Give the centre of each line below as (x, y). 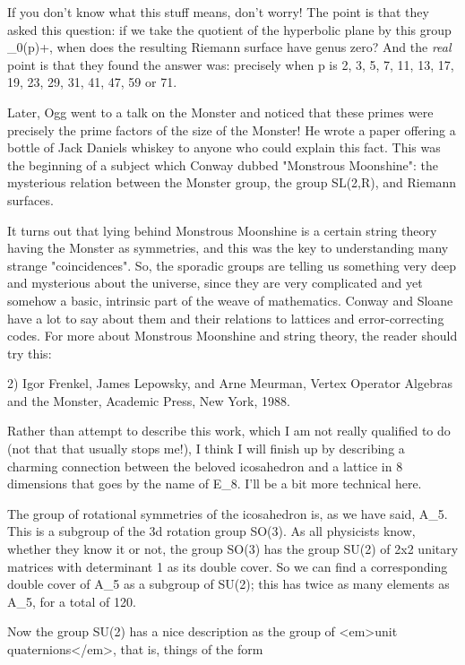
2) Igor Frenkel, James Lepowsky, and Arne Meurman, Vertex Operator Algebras (230, 383)
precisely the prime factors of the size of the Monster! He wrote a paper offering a (232, 130)
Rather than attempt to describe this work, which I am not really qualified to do (229, 431)
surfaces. (30, 199)
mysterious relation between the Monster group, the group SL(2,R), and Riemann (232, 182)
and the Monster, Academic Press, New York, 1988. (149, 400)
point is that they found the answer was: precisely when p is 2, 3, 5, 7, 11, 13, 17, (231, 64)
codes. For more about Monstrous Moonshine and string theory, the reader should (232, 336)
